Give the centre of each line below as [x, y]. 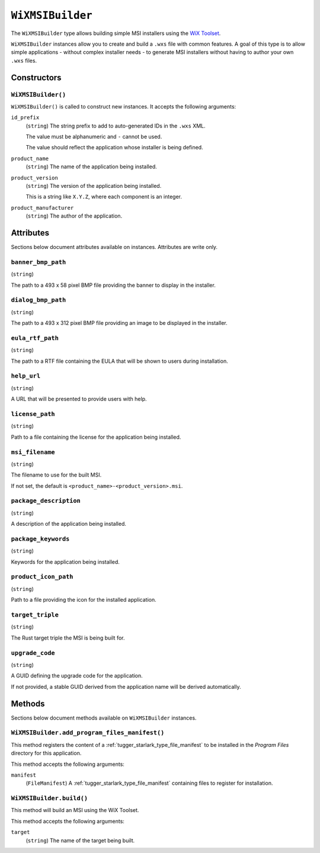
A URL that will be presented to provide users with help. [79, 399]
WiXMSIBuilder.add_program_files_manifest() [88, 733]
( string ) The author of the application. [74, 216]
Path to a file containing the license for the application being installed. [96, 437]
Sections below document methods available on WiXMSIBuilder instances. [104, 718]
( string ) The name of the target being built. [80, 840]
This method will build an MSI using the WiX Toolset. [75, 810]
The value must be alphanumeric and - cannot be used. [94, 137]
